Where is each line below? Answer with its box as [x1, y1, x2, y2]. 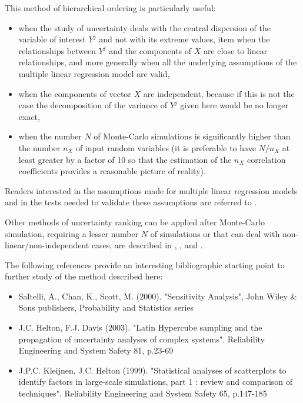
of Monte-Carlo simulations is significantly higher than [94, 130, 291, 142]
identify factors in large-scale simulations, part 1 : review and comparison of [18, 375, 293, 388]
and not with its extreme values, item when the [99, 33, 270, 45]
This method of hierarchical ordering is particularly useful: [5, 2, 216, 14]
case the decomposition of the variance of [18, 99, 167, 111]
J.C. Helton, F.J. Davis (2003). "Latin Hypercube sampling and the [18, 321, 262, 334]
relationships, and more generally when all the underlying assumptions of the [18, 56, 297, 68]
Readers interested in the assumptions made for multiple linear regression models [5, 184, 298, 196]
